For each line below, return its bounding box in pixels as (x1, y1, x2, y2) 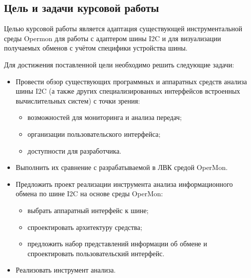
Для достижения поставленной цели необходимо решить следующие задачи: (4, 59, 234, 69)
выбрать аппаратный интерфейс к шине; (27, 205, 149, 215)
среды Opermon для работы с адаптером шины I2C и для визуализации (4, 33, 221, 43)
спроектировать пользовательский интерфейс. (27, 248, 165, 258)
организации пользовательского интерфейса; (27, 128, 161, 139)
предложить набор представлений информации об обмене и (27, 238, 207, 249)
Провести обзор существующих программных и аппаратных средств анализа (15, 76, 247, 86)
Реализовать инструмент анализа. (15, 265, 116, 275)
